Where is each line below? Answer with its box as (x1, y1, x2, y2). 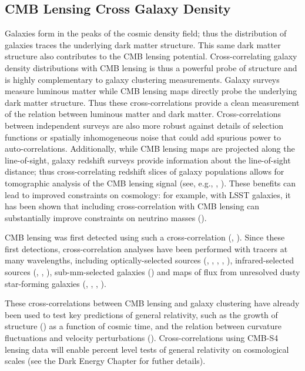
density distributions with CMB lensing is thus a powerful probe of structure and (5, 61, 297, 73)
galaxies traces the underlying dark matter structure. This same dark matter (5, 38, 281, 51)
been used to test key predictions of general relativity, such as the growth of (5, 308, 278, 320)
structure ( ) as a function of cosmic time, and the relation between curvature (5, 320, 281, 332)
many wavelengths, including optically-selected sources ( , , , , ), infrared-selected (5, 254, 294, 266)
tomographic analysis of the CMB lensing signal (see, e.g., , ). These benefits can (5, 176, 296, 189)
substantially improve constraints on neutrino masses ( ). (5, 211, 207, 223)
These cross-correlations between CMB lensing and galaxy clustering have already (5, 297, 300, 309)
